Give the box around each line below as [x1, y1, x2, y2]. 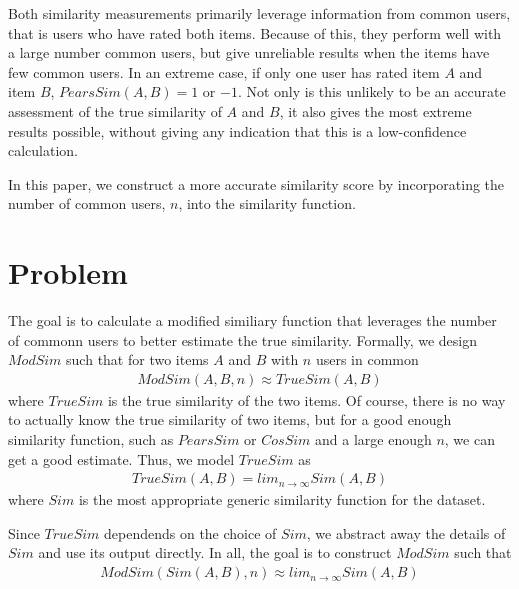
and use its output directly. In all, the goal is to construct [38, 542, 392, 563]
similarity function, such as [8, 429, 174, 450]
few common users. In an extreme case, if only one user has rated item [8, 61, 440, 82]
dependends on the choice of [104, 522, 277, 543]
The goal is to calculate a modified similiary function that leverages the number [8, 310, 497, 331]
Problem [8, 252, 128, 293]
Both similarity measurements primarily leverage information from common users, [8, 3, 511, 23]
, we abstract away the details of [306, 522, 506, 543]
